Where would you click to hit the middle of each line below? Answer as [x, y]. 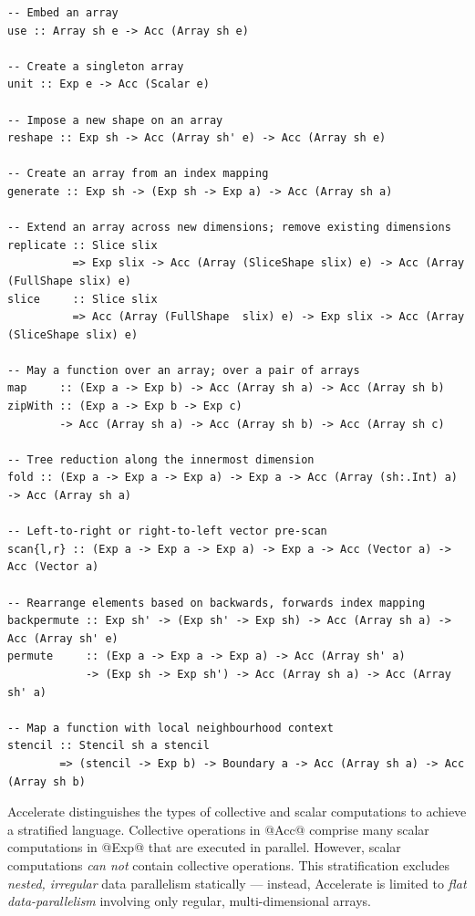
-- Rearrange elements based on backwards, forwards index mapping [217, 603]
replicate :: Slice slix [83, 245]
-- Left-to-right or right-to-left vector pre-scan [167, 531]
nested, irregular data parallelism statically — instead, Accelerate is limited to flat [237, 883]
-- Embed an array [63, 13]
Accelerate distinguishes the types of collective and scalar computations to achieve [237, 812]
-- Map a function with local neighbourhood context [170, 728]
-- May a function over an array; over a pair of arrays [184, 370]
